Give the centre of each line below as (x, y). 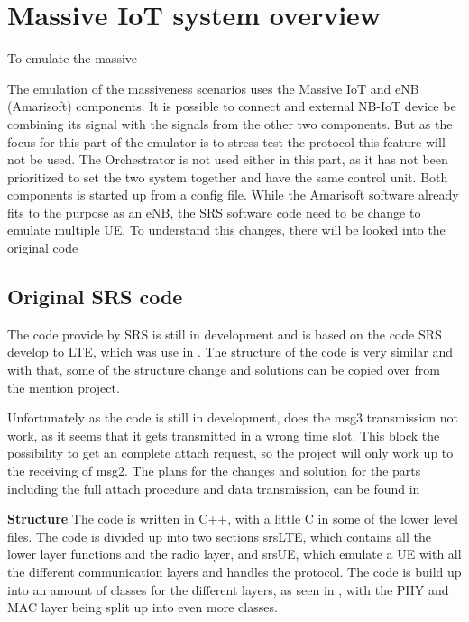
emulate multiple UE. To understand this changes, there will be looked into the (226, 230)
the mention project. (64, 387)
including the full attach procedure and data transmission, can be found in (214, 488)
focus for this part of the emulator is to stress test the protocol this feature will (226, 141)
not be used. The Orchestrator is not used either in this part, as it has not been (228, 159)
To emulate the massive (73, 58)
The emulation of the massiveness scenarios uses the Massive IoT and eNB (213, 88)
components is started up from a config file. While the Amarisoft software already (233, 195)
